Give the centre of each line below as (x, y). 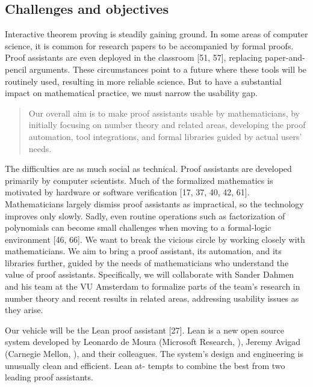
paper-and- (285, 57)
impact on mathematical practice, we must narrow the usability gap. (131, 93)
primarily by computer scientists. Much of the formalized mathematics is (139, 180)
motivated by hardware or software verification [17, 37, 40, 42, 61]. (127, 192)
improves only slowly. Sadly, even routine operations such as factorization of (145, 215)
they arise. (24, 310)
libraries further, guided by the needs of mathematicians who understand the (147, 262)
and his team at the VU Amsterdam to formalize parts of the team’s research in (153, 286)
